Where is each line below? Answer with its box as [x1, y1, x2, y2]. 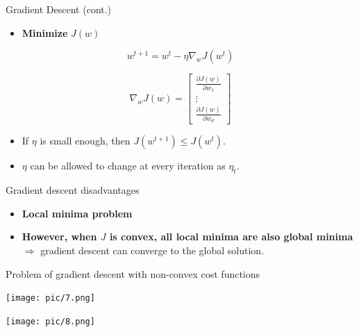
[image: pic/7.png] [6, 293, 95, 304]
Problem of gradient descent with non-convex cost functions [6, 266, 260, 281]
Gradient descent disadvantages [6, 183, 140, 197]
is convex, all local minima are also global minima [109, 229, 353, 244]
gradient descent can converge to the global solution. [40, 243, 265, 258]
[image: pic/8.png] [6, 316, 95, 326]
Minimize [22, 25, 68, 40]
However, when [22, 229, 97, 244]
